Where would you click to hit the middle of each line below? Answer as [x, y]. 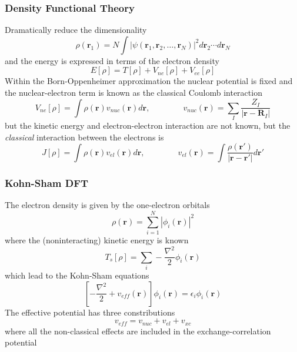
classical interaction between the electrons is [84, 137]
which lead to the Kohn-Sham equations [77, 275]
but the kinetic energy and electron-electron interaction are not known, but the [148, 125]
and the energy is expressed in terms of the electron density [112, 60]
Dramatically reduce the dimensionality [76, 30]
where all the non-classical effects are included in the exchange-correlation [138, 331]
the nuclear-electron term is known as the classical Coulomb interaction [134, 92]
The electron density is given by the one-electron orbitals [107, 205]
